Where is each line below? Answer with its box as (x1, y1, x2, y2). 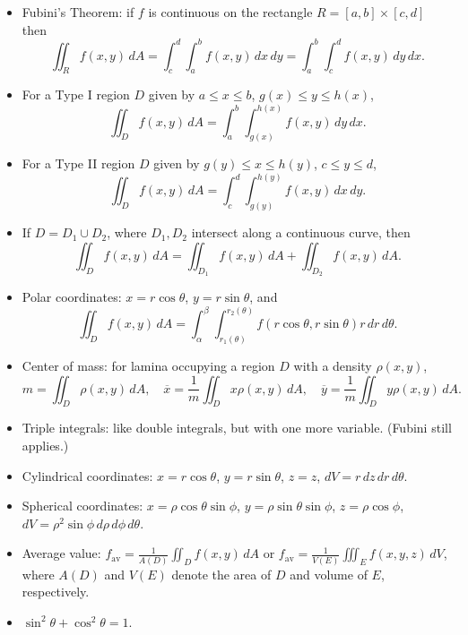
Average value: (22, 544, 101, 562)
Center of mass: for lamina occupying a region (22, 356, 275, 375)
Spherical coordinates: (22, 496, 143, 515)
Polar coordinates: (22, 287, 122, 306)
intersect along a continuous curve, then (191, 223, 411, 242)
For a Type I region (22, 85, 130, 104)
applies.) (22, 436, 69, 454)
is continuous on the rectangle (148, 3, 313, 21)
